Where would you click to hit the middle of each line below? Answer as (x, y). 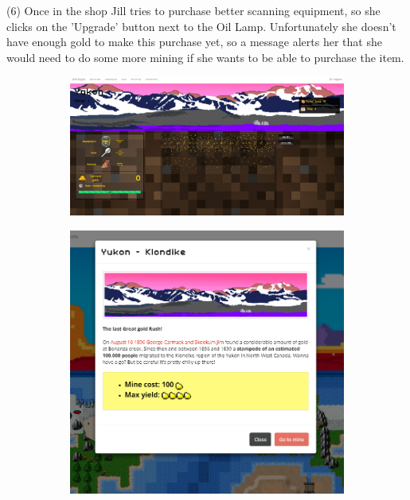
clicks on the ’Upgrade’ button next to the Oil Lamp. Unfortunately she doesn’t (201, 26)
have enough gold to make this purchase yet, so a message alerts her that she (194, 42)
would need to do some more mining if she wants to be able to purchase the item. (205, 57)
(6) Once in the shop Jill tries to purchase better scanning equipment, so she (193, 10)
